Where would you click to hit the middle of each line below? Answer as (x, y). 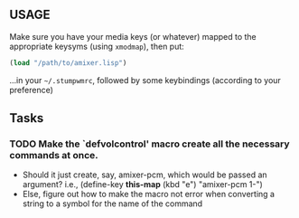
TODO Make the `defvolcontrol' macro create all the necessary (150, 144)
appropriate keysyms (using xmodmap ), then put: (97, 46)
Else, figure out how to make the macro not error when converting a (149, 194)
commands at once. (54, 155)
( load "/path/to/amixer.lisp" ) (68, 62)
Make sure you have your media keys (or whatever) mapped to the (133, 36)
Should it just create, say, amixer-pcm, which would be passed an (145, 175)
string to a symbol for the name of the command (112, 204)
